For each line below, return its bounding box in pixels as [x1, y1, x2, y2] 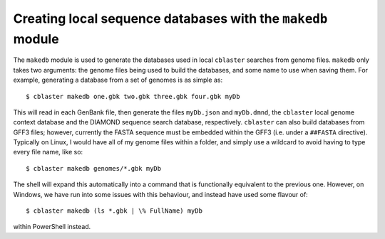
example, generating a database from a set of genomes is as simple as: [13, 75, 223, 85]
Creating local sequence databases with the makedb [13, 11, 328, 26]
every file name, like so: [13, 148, 83, 156]
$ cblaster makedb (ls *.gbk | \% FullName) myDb [26, 207, 203, 215]
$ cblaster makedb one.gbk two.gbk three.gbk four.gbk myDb [26, 92, 240, 100]
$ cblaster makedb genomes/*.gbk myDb [26, 164, 162, 172]
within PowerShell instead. [13, 223, 91, 231]
